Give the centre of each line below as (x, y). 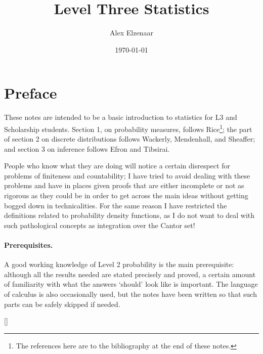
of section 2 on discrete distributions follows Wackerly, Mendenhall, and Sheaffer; (130, 139)
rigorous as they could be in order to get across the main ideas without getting (126, 195)
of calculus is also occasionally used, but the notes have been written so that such (130, 294)
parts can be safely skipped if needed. (62, 304)
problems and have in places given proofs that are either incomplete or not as (124, 185)
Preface (31, 93)
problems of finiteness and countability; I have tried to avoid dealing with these (127, 175)
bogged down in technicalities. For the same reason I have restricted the (116, 205)
